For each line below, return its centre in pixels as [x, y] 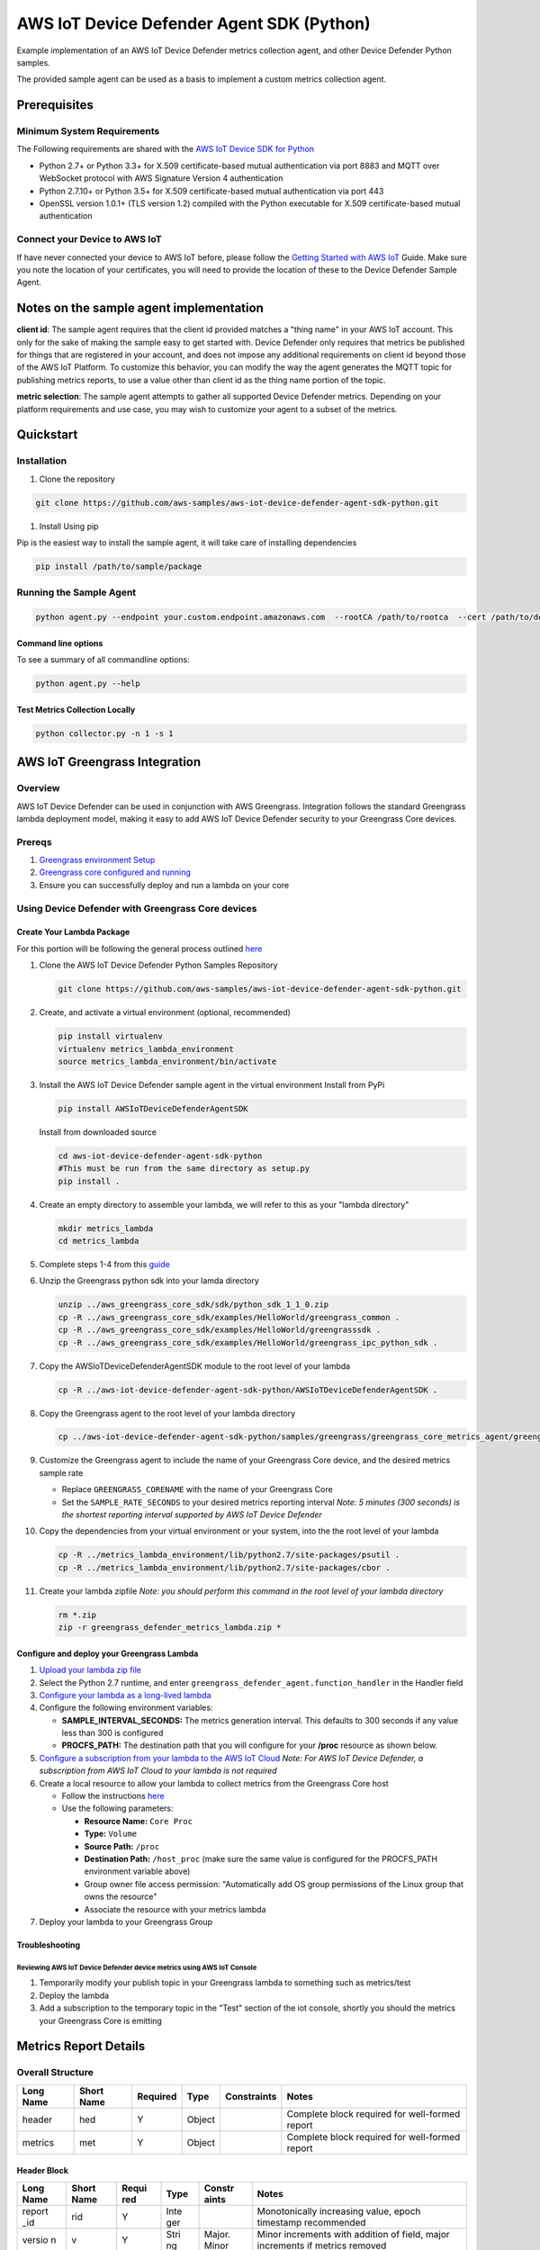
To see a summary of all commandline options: [103, 660]
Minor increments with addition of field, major [353, 2234]
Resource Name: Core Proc [139, 1821]
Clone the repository [77, 479]
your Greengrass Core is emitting [100, 2020]
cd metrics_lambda [99, 1241]
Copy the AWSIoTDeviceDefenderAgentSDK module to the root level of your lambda [195, 1366]
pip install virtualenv [111, 1036]
